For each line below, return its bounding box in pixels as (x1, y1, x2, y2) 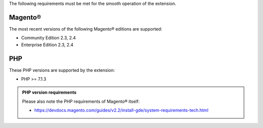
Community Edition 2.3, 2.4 (21, 35, 76, 41)
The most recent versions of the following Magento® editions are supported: (9, 26, 163, 32)
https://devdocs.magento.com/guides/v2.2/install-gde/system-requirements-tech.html (34, 107, 209, 113)
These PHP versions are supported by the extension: (9, 67, 115, 73)
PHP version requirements (22, 90, 76, 96)
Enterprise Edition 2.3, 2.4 (21, 42, 74, 48)
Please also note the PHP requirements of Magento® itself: (22, 98, 140, 104)
